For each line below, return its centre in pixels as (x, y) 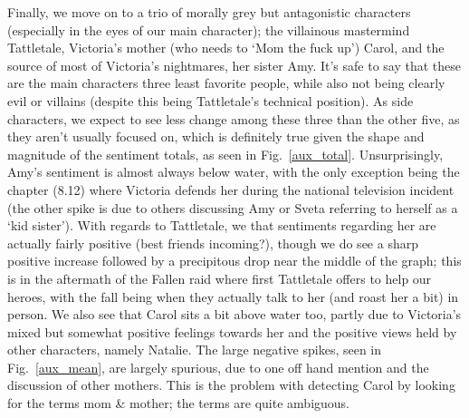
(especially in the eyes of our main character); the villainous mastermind (209, 29)
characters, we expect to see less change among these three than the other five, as (234, 118)
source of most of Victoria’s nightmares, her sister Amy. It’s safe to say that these (234, 65)
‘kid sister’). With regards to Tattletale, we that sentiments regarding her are (222, 225)
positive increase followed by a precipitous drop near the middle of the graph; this (234, 261)
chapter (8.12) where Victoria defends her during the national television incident (231, 189)
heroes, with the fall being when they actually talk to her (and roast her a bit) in (233, 296)
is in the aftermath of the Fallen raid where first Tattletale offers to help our (220, 278)
